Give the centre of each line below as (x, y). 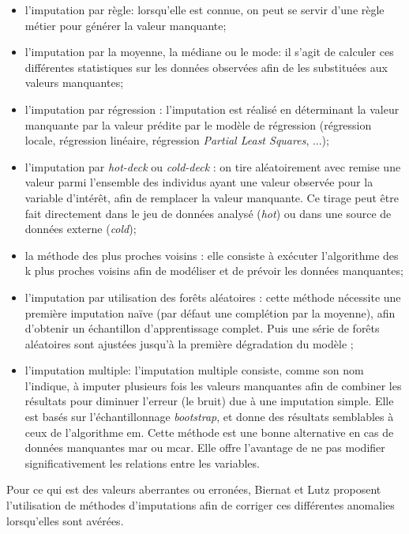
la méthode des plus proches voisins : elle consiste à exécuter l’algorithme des (212, 255)
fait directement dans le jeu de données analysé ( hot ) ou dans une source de (208, 213)
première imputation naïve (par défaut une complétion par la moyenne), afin (210, 312)
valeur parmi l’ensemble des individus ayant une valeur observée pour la (199, 182)
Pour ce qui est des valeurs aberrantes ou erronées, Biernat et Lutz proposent (194, 489)
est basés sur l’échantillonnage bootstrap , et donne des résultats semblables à (209, 417)
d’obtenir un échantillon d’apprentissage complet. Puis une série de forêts (202, 328)
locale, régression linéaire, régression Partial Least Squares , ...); (177, 140)
